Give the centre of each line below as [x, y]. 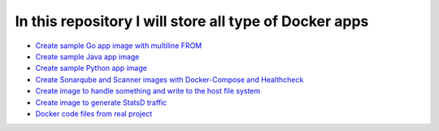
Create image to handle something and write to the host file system [148, 91]
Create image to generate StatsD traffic [101, 103]
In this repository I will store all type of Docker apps [192, 21]
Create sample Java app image [87, 56]
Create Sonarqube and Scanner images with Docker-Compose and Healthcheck [170, 79]
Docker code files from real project [94, 113]
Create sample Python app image [91, 68]
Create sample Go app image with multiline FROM [119, 46]
